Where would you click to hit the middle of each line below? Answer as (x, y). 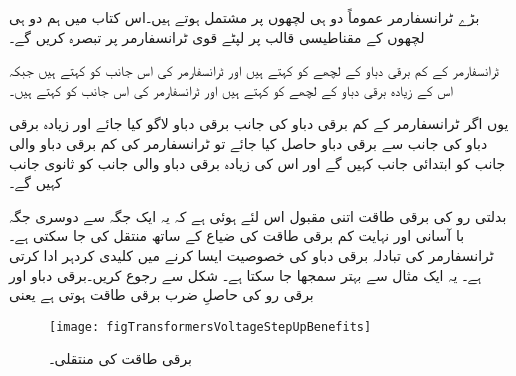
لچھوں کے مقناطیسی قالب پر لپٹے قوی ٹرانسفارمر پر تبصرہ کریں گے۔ (217, 36)
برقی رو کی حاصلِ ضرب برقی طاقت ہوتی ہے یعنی (161, 294)
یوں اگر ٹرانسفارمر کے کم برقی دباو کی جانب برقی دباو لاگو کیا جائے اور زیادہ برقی (259, 123)
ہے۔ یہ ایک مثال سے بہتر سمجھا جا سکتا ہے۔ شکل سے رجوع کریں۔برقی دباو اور (245, 274)
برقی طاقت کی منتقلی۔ (121, 358)
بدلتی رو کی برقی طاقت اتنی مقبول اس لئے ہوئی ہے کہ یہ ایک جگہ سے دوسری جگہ (258, 215)
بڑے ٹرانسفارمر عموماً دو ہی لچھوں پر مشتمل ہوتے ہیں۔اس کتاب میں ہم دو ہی (244, 17)
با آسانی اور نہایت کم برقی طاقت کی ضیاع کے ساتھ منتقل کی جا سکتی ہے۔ (237, 235)
